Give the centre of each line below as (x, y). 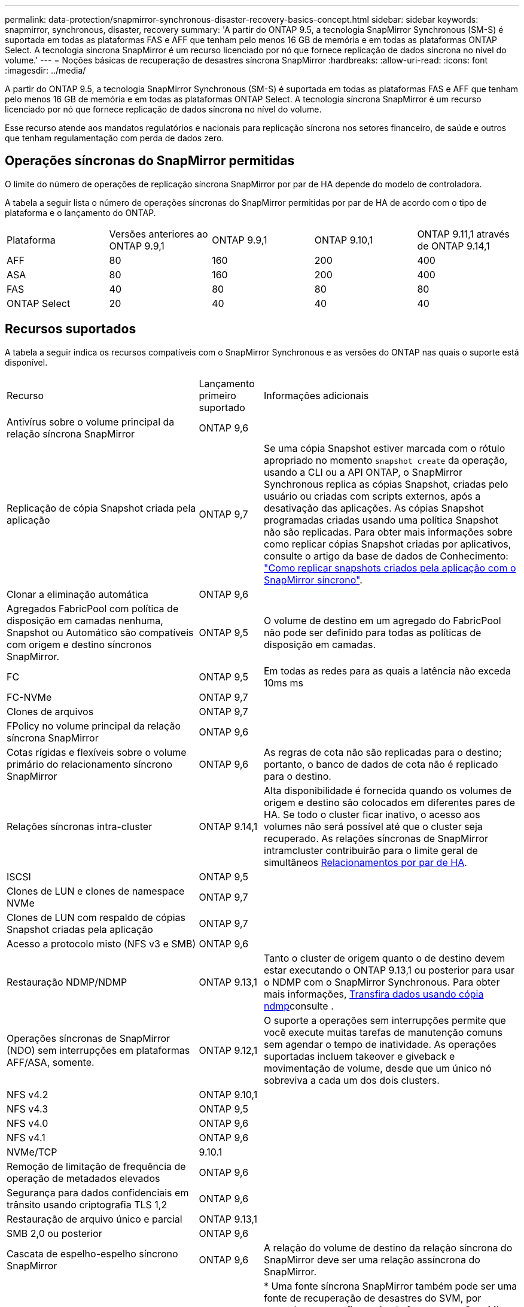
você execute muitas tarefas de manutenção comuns (383, 1032)
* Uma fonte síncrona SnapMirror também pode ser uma (391, 1286)
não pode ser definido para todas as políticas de (373, 632)
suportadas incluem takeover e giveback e (360, 1056)
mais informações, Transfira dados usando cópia (374, 994)
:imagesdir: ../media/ (45, 70)
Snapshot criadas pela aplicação (80, 929)
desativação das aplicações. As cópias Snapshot (374, 508)
